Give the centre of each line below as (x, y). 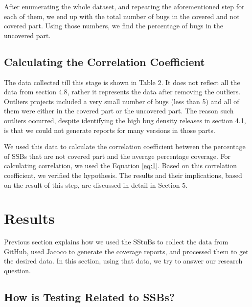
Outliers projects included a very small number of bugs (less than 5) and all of (122, 101)
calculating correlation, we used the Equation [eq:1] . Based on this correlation (121, 165)
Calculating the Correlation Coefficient (104, 61)
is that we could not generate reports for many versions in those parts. (110, 130)
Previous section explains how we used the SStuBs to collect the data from (116, 242)
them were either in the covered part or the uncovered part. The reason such (119, 111)
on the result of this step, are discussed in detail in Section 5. (96, 185)
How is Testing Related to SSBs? (90, 297)
